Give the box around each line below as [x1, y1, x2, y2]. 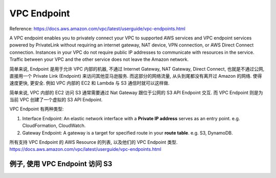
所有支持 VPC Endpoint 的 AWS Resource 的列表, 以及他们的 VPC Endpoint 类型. [9, 139, 178, 145]
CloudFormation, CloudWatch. [22, 123, 86, 129]
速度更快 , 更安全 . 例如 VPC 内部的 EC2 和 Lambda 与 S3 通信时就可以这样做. [9, 80, 170, 86]
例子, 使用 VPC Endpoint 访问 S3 [9, 160, 112, 168]
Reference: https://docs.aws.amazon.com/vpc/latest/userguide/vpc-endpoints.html [9, 26, 186, 32]
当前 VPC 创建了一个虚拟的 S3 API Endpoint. [9, 97, 103, 103]
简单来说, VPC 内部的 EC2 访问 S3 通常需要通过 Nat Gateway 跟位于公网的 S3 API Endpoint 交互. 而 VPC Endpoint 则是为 [9, 90, 263, 96]
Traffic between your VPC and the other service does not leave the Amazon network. [9, 56, 189, 62]
